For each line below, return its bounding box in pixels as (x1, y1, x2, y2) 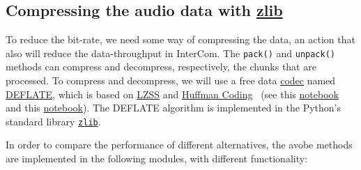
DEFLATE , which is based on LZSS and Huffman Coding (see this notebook (6, 86, 339, 101)
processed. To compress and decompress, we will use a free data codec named (6, 73, 336, 88)
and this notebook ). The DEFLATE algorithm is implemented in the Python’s (6, 100, 341, 115)
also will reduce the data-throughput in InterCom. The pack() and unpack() (6, 45, 336, 60)
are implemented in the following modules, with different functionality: (6, 151, 308, 166)
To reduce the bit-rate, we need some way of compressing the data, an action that (6, 32, 355, 47)
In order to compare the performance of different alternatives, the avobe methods (6, 137, 353, 152)
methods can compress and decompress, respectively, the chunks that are (6, 59, 316, 74)
